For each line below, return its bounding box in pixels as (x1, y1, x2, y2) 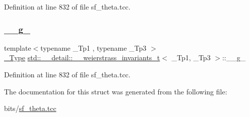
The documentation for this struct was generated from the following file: (4, 86, 227, 96)
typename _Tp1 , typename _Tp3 (40, 42, 147, 53)
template (4, 42, 31, 53)
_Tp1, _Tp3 (171, 52, 211, 63)
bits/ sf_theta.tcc (4, 103, 56, 113)
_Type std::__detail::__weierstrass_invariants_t (4, 52, 160, 63)
